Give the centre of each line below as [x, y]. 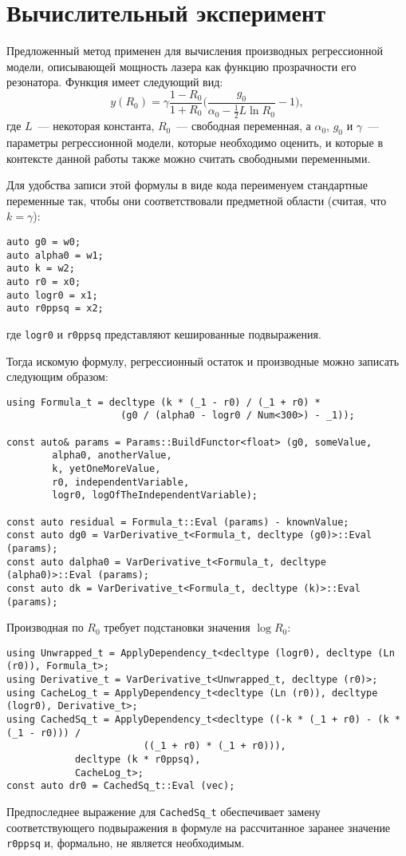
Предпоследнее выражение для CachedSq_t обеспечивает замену [164, 812]
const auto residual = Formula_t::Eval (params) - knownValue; [178, 522]
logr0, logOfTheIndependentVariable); [155, 495]
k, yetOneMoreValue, [106, 468]
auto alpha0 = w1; [55, 255]
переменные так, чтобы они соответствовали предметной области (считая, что [197, 200]
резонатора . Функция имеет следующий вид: [115, 82]
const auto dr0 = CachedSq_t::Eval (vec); [121, 786]
